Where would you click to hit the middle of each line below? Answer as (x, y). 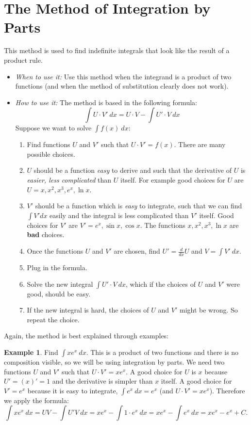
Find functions (49, 144)
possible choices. (51, 154)
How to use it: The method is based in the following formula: (106, 102)
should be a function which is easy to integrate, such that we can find (139, 206)
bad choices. (46, 234)
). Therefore (227, 390)
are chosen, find (137, 251)
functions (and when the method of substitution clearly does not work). (122, 86)
